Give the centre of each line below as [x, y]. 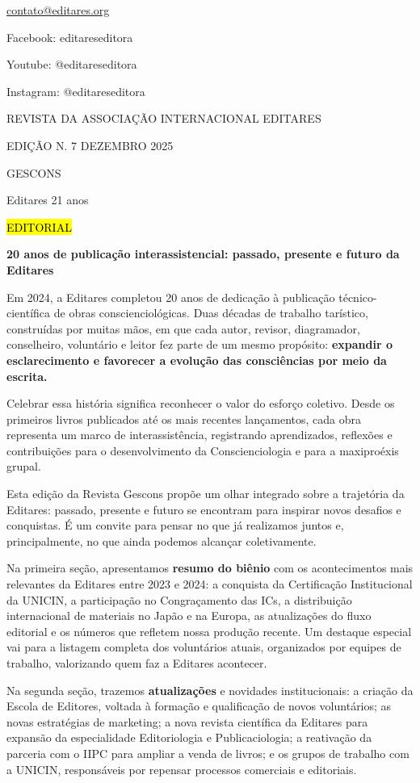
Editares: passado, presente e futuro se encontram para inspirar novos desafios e [204, 509]
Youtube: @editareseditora [72, 64]
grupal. [24, 466]
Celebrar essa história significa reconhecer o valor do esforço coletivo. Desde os [201, 403]
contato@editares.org [58, 10]
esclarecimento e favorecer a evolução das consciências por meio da [197, 360]
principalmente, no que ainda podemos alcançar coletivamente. [162, 540]
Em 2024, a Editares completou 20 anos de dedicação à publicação [171, 297]
